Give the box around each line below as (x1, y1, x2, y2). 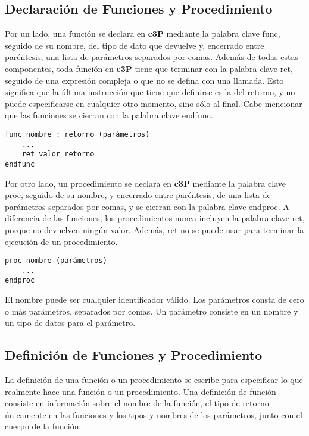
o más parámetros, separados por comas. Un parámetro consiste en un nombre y (5, 305, 298, 317)
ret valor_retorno (21, 150, 95, 159)
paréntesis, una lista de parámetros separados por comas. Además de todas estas (5, 51, 298, 63)
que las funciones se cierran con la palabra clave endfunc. (5, 109, 213, 121)
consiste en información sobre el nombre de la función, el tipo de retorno (5, 397, 269, 409)
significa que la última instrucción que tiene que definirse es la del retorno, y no (5, 86, 295, 98)
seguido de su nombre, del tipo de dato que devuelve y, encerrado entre (5, 39, 264, 51)
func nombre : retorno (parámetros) (5, 130, 150, 139)
